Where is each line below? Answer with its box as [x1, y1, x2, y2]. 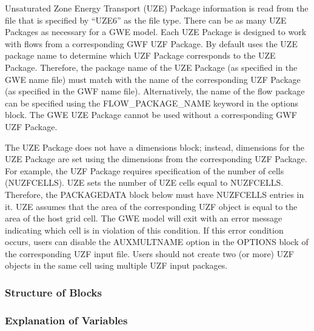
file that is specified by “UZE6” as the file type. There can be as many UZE [5, 13, 287, 26]
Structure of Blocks [5, 284, 102, 300]
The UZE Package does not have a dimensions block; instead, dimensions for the [5, 140, 304, 153]
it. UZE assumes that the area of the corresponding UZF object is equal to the [5, 200, 298, 212]
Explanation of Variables [5, 312, 128, 327]
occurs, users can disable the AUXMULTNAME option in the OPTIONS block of [5, 235, 309, 248]
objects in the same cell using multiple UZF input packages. [5, 259, 228, 272]
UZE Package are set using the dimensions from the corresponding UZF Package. [5, 152, 307, 165]
